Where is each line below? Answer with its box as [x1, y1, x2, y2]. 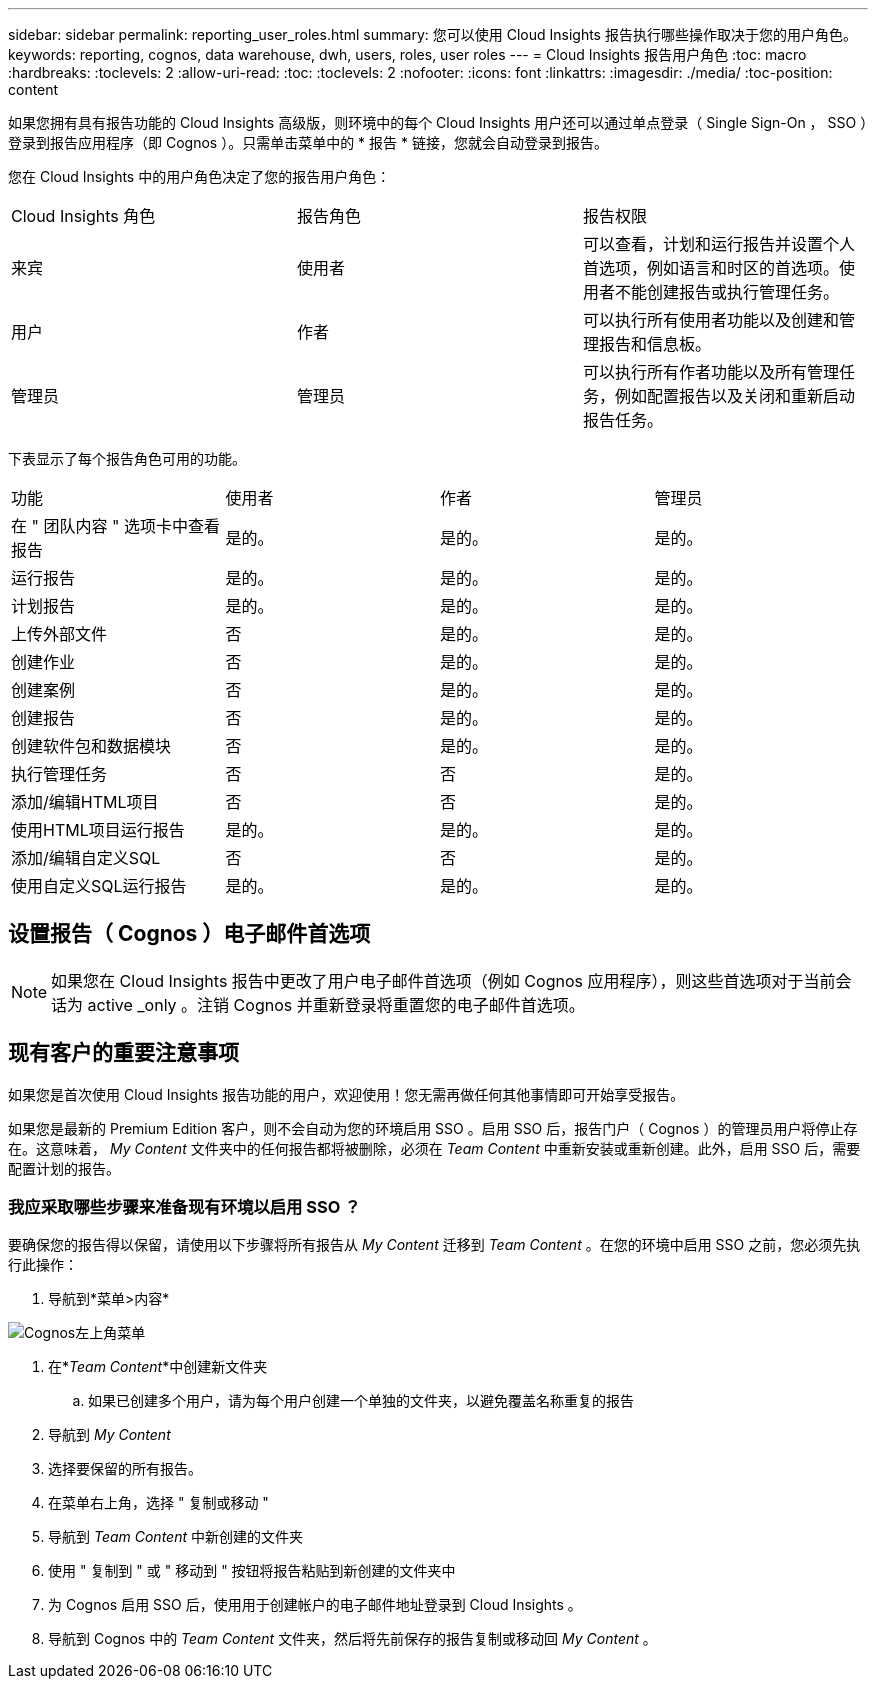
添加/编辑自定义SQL [11, 848, 161, 868]
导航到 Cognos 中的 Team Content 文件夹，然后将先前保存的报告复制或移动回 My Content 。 [48, 1630, 657, 1648]
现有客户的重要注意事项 [8, 1040, 239, 1066]
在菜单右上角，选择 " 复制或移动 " [48, 1494, 269, 1512]
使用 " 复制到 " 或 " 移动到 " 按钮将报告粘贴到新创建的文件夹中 [48, 1562, 456, 1580]
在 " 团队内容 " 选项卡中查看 [11, 516, 220, 536]
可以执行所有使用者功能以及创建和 [582, 310, 839, 330]
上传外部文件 [11, 624, 108, 644]
